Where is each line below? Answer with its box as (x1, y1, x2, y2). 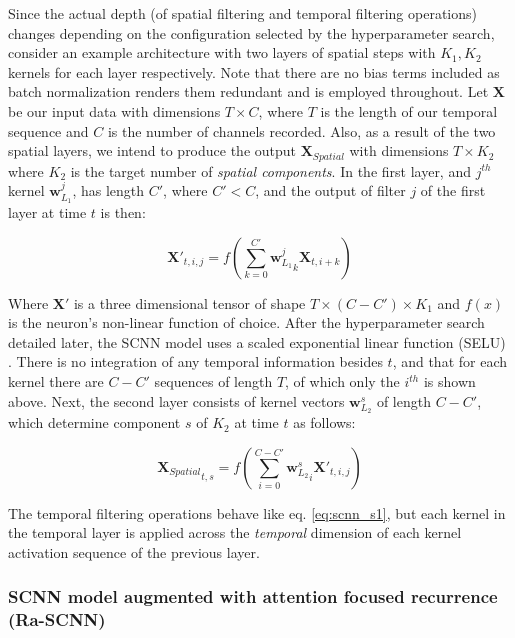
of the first (420, 180, 486, 201)
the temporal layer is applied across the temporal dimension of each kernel (8, 522, 462, 543)
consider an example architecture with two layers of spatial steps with (8, 42, 436, 63)
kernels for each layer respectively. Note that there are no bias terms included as (8, 61, 500, 82)
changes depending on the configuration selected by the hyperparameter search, (8, 22, 495, 43)
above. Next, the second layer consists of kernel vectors (8, 390, 345, 411)
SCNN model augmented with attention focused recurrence (8, 584, 498, 609)
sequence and (8, 120, 89, 141)
